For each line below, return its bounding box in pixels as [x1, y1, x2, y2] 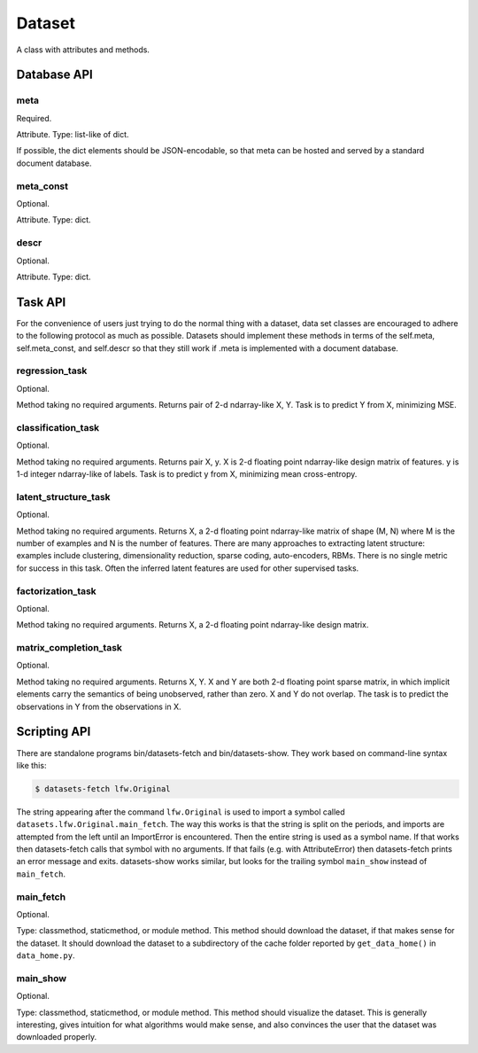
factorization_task [16, 585, 96, 597]
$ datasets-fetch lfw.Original [35, 784, 172, 793]
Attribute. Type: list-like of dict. [16, 129, 129, 140]
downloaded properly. [16, 1032, 97, 1042]
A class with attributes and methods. [16, 44, 150, 55]
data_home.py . [16, 950, 75, 961]
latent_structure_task [16, 490, 111, 503]
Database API [16, 67, 93, 82]
